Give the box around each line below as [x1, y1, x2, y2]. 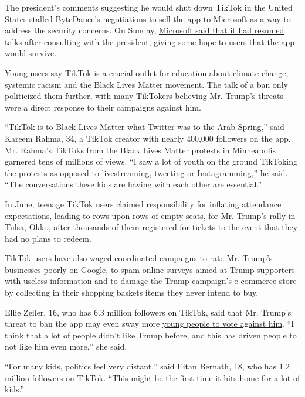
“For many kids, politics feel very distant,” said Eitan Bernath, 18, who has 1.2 [5, 360, 290, 372]
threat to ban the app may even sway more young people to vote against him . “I [5, 317, 294, 330]
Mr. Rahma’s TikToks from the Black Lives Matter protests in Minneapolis [5, 143, 276, 156]
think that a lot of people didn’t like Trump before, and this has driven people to [5, 328, 297, 341]
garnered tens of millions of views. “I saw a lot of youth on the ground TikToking [5, 155, 297, 167]
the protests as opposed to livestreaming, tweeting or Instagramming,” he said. [5, 166, 288, 179]
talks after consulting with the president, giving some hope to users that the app [5, 35, 295, 47]
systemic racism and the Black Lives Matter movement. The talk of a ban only [5, 78, 288, 90]
